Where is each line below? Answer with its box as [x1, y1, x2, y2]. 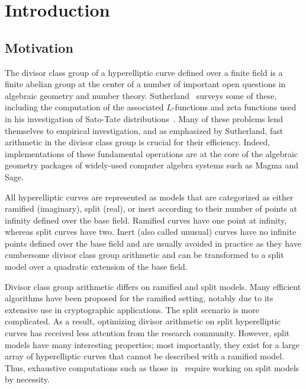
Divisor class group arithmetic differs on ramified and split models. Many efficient [5, 280, 301, 292]
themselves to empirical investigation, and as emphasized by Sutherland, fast [5, 124, 284, 136]
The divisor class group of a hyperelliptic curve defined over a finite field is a [5, 66, 283, 78]
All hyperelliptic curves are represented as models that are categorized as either [5, 190, 294, 203]
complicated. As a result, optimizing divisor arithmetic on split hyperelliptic [5, 315, 281, 327]
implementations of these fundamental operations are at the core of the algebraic [5, 147, 298, 160]
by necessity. [5, 373, 50, 385]
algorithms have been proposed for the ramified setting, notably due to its [5, 292, 273, 304]
